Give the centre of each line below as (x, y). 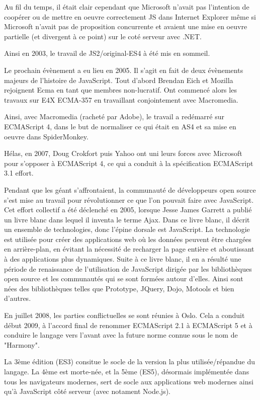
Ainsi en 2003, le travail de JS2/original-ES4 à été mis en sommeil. (107, 53)
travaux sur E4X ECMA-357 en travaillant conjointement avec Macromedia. (121, 99)
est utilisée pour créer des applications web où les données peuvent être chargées (128, 239)
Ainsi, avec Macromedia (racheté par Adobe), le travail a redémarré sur (114, 116)
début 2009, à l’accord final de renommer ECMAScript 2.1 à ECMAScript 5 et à (128, 325)
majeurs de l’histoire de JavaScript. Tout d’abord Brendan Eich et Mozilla (119, 80)
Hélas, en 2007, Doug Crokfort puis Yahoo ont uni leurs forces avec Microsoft (123, 153)
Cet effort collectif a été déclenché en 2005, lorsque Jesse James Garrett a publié (128, 210)
